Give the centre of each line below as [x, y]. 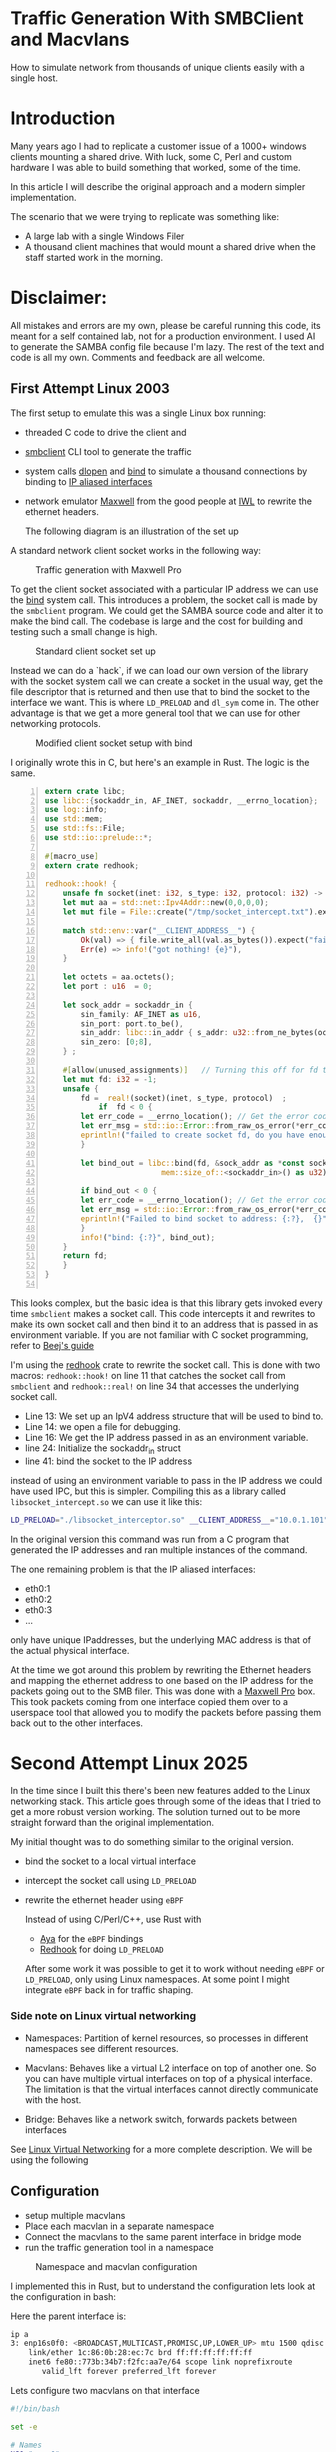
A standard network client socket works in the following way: [136, 550]
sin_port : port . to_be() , [132, 1023]
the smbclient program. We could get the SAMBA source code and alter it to [167, 610]
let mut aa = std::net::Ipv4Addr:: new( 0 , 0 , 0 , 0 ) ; [166, 903]
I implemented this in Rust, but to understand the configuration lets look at [163, 2286]
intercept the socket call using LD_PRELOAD [110, 1881]
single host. [34, 78]
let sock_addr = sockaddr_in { [127, 1005]
